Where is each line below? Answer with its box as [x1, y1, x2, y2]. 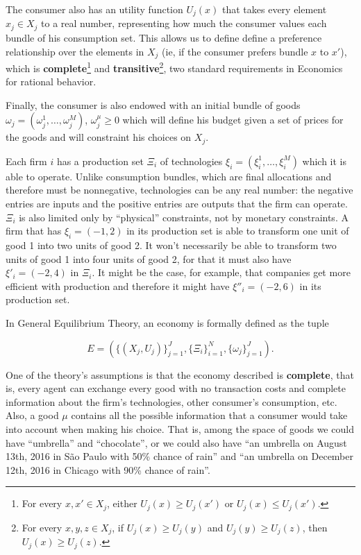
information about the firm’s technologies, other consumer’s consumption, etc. [6, 394, 337, 409]
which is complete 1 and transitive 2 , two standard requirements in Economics [6, 58, 343, 75]
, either [107, 496, 137, 511]
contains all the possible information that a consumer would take [71, 408, 348, 422]
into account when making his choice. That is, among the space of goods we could [6, 421, 354, 436]
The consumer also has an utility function [6, 2, 183, 16]
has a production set [56, 153, 144, 168]
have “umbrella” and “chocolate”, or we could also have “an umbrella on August [6, 435, 347, 450]
